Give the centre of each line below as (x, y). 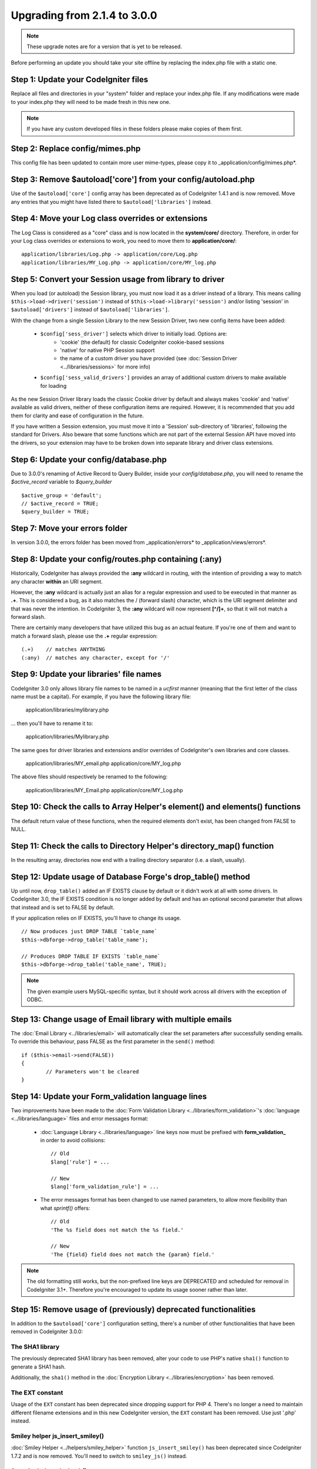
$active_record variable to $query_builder (61, 482)
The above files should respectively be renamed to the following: (89, 777)
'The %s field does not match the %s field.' (117, 1230)
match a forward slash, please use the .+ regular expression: (84, 636)
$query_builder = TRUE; (55, 512)
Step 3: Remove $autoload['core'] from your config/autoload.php (133, 180)
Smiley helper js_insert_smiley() (58, 1436)
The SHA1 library (35, 1347)
